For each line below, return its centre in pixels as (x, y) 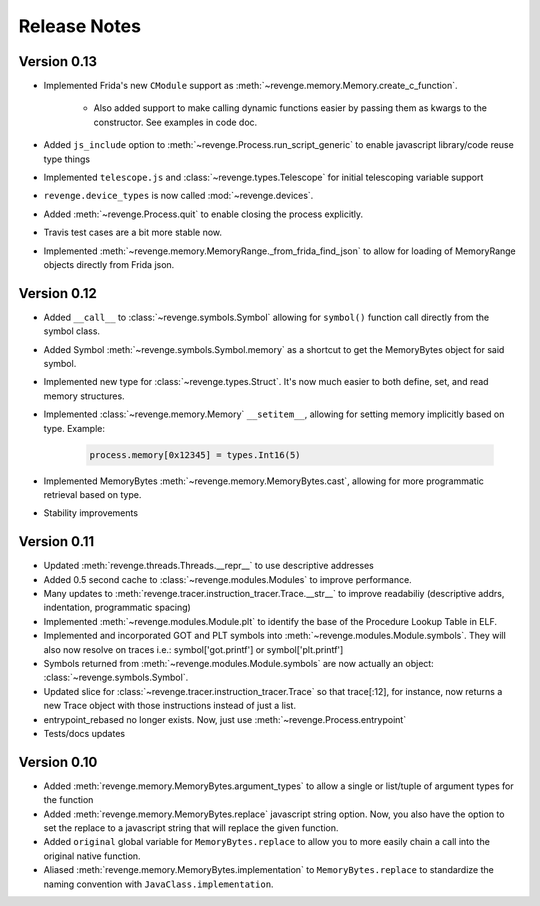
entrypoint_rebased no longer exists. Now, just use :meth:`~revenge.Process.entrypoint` (225, 719)
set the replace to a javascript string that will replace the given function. (191, 828)
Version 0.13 (58, 61)
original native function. (92, 856)
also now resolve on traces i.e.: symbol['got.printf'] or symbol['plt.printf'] (193, 649)
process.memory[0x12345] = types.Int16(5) (195, 454)
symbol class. (71, 331)
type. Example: (74, 428)
